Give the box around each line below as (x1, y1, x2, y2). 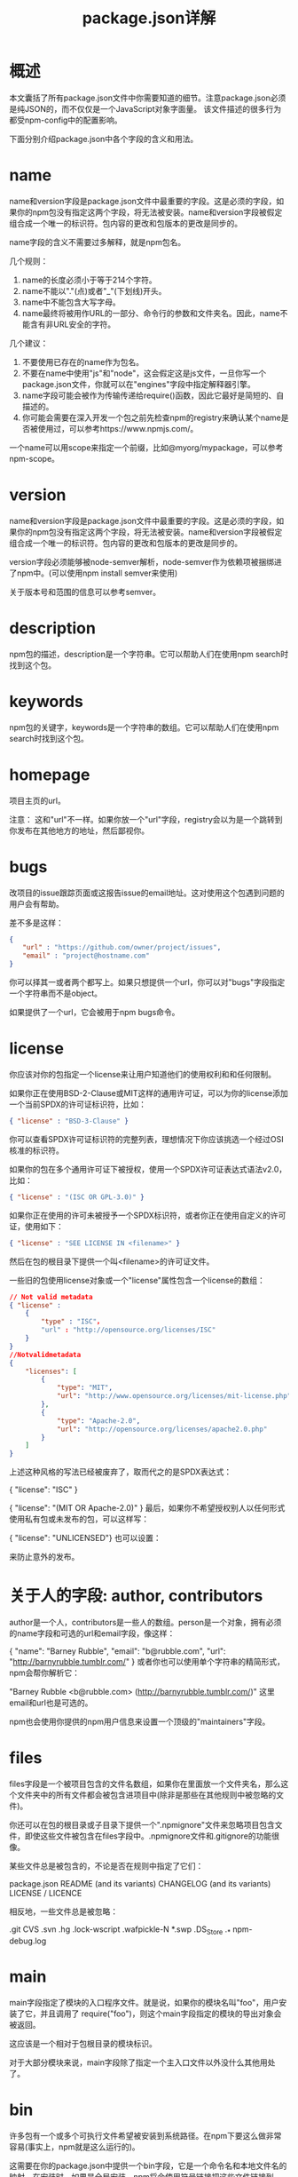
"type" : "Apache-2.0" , (56, 1416, 141, 1426)
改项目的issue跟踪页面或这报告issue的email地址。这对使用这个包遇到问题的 (9, 887, 286, 898)
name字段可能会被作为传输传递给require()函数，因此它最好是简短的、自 (21, 390, 285, 401)
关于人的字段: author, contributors (9, 1586, 263, 1606)
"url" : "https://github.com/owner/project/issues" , (21, 943, 222, 952)
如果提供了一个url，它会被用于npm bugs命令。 (9, 1007, 180, 1018)
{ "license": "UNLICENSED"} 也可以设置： (9, 1533, 161, 1544)
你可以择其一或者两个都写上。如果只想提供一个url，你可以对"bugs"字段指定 (9, 977, 286, 988)
